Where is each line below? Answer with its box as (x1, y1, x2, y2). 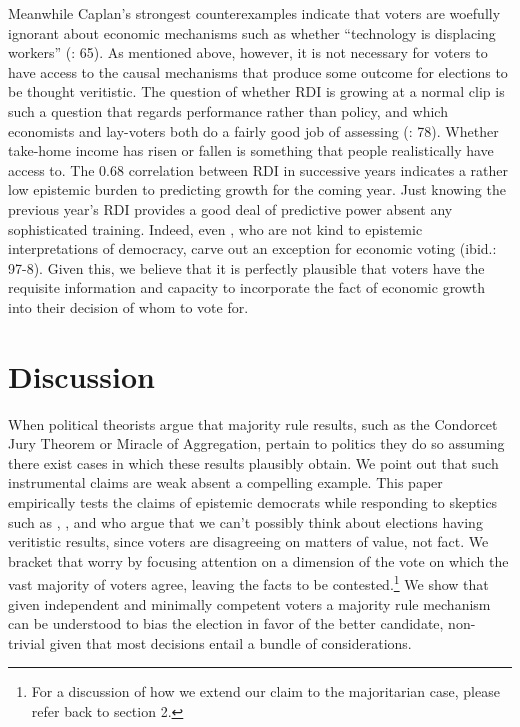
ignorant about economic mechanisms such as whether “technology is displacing (8, 22, 496, 43)
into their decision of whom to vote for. (8, 296, 249, 317)
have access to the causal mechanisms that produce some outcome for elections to (8, 61, 508, 82)
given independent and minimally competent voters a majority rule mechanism (8, 593, 491, 614)
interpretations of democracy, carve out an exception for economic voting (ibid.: (8, 238, 497, 259)
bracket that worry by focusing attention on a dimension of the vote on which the (8, 550, 509, 571)
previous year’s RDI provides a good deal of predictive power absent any (8, 198, 453, 219)
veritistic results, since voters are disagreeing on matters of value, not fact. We (8, 531, 489, 552)
